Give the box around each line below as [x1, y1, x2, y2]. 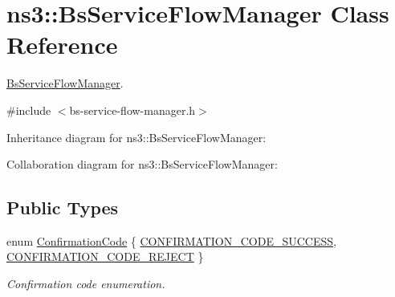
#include [6, 101, 51, 118]
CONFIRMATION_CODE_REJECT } [6, 248, 204, 265]
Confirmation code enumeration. [6, 275, 165, 292]
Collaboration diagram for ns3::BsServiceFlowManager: [6, 156, 278, 173]
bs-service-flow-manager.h [69, 101, 196, 118]
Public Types [6, 195, 119, 220]
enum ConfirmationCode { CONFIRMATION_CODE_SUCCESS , [6, 232, 336, 249]
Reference [6, 28, 118, 61]
